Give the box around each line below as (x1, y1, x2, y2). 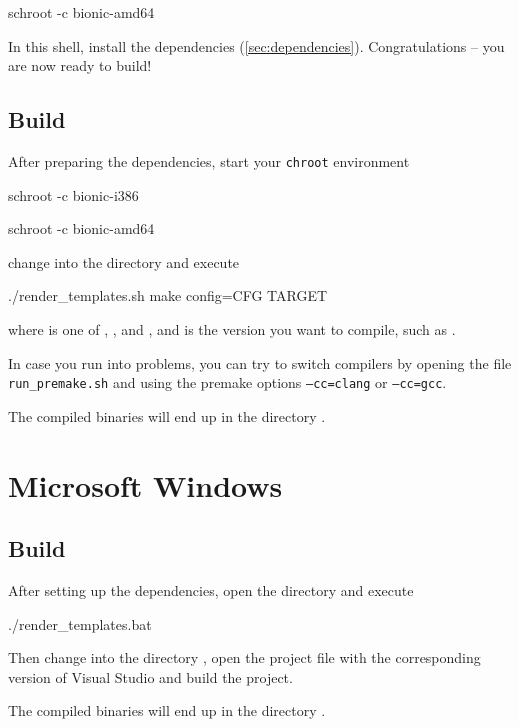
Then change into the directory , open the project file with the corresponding (8, 647, 481, 668)
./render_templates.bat (8, 613, 152, 634)
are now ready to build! (8, 55, 152, 76)
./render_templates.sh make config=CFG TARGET (8, 285, 328, 306)
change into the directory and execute (8, 251, 240, 272)
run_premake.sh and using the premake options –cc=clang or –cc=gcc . (8, 372, 447, 393)
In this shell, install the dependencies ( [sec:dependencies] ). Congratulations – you (8, 35, 505, 56)
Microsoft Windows (8, 464, 283, 505)
